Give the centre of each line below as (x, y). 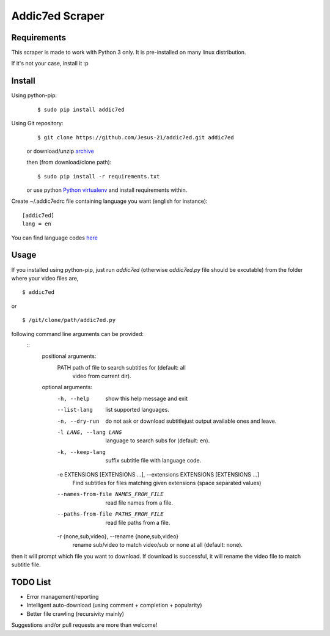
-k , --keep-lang (82, 452)
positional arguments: (69, 356)
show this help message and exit (146, 398)
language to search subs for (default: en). (158, 440)
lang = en (37, 224)
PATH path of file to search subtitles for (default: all (121, 367)
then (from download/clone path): (69, 163)
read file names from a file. (139, 503)
